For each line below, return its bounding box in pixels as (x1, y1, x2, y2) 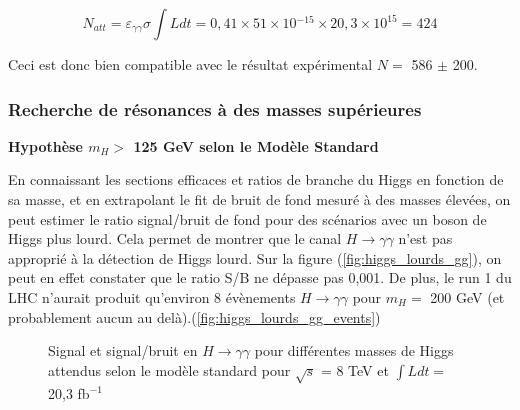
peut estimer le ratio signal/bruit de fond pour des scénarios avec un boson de (8, 208, 487, 229)
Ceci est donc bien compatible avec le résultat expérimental (8, 54, 373, 74)
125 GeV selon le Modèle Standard (133, 135, 379, 156)
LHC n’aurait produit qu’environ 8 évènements (8, 286, 296, 307)
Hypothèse (8, 135, 83, 156)
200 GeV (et (430, 286, 505, 307)
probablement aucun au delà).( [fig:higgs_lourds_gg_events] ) (8, 306, 381, 327)
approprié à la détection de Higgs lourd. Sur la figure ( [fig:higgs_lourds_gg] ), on (8, 247, 502, 268)
